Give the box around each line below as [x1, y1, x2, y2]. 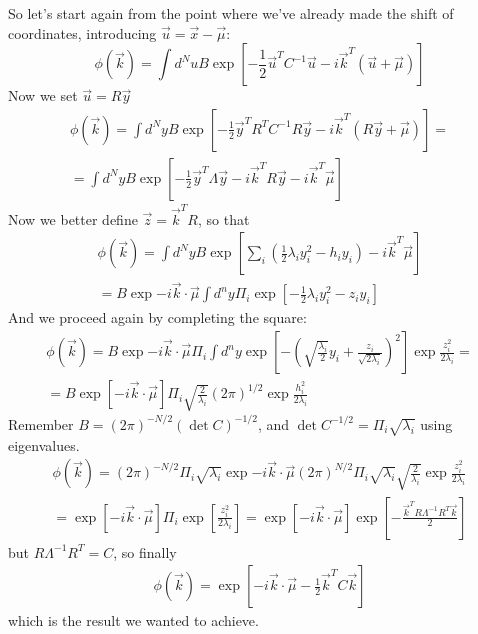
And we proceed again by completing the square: [8, 307, 307, 328]
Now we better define [8, 208, 138, 229]
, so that [197, 208, 250, 229]
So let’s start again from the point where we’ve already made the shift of [8, 3, 454, 23]
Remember [8, 413, 74, 434]
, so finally [113, 541, 177, 562]
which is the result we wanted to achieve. [8, 610, 259, 631]
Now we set [8, 85, 78, 106]
